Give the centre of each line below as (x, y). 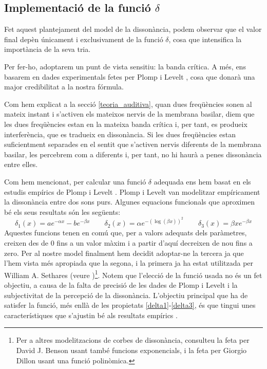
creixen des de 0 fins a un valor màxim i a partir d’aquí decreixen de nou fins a (128, 242)
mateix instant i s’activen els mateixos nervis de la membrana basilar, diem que (129, 114)
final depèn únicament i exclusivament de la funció (84, 39)
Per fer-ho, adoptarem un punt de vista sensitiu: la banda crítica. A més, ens (125, 66)
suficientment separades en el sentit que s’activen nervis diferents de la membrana (133, 144)
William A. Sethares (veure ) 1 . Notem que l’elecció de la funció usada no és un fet (133, 274)
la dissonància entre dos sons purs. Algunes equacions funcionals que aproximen (130, 202)
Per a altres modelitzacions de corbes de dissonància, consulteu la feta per (133, 340)
